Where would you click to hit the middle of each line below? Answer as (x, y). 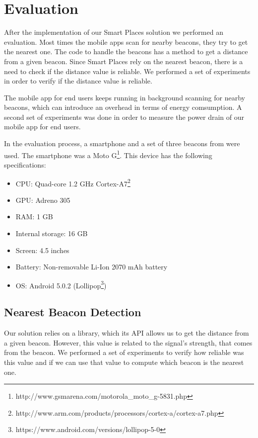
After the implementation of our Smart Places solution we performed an (114, 32)
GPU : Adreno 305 (43, 200)
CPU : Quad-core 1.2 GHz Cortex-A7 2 (73, 182)
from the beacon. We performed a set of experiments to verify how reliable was (124, 352)
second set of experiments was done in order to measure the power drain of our (124, 117)
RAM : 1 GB (34, 217)
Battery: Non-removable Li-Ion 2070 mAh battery (92, 267)
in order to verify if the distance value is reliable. (78, 81)
